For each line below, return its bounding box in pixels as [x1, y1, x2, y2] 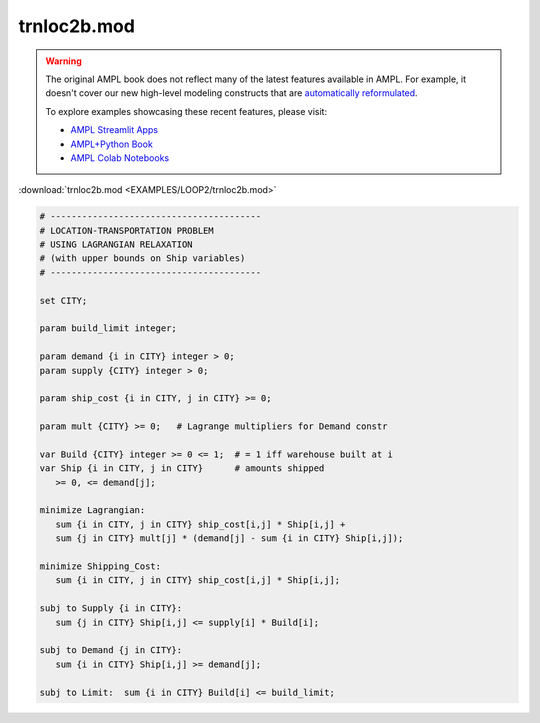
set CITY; [39, 295, 88, 306]
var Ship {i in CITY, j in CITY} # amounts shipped [39, 463, 325, 474]
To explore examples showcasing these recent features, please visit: [45, 105, 328, 117]
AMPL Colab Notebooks [70, 151, 170, 164]
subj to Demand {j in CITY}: [39, 645, 183, 656]
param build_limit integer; [39, 323, 177, 334]
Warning [45, 55, 82, 67]
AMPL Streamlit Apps [70, 124, 159, 136]
